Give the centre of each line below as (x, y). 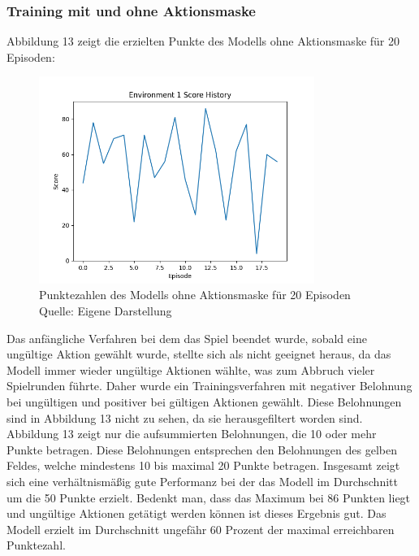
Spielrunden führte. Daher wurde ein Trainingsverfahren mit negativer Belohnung (209, 386)
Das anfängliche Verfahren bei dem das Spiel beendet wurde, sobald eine (187, 338)
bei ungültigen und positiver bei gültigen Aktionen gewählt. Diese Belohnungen (204, 401)
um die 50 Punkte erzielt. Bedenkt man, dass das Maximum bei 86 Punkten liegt (209, 497)
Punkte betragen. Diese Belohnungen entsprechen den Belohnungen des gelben (202, 449)
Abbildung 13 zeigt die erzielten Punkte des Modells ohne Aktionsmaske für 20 (203, 41)
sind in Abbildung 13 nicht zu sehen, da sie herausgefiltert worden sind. (185, 417)
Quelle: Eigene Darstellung (106, 310)
